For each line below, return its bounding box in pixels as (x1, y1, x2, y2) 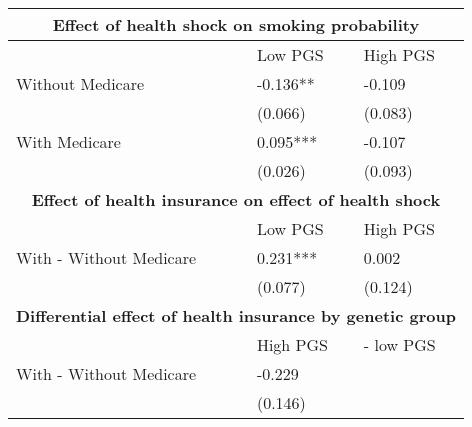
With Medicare (16, 130, 121, 153)
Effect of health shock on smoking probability (52, 13, 420, 36)
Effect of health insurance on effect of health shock (31, 188, 441, 211)
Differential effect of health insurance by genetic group (16, 304, 456, 327)
